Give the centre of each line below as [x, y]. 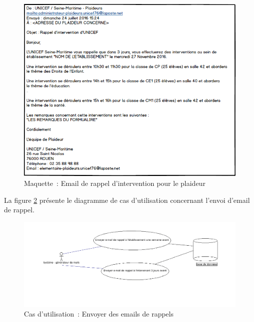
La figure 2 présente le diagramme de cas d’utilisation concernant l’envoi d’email [127, 200]
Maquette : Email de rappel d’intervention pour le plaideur [115, 183]
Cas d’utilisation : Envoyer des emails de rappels [99, 314]
